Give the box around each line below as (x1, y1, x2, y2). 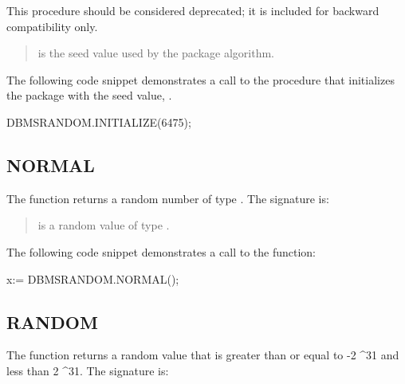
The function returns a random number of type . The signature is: (6, 190, 329, 206)
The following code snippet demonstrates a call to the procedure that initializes (6, 71, 395, 88)
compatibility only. (6, 18, 98, 34)
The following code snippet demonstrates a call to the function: (6, 243, 316, 260)
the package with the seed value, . (6, 87, 172, 104)
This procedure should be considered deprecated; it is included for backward (6, 2, 379, 18)
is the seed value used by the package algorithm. (37, 45, 274, 61)
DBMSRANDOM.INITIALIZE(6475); (6, 113, 191, 130)
